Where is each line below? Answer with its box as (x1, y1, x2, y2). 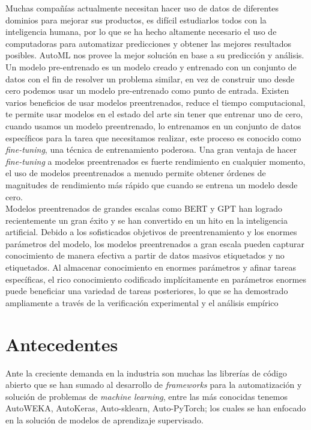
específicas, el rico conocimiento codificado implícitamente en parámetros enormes (5, 272, 306, 285)
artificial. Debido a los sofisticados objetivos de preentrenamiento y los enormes (5, 226, 297, 238)
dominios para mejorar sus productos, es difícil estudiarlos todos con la (5, 13, 267, 26)
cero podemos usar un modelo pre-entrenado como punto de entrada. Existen (5, 84, 289, 97)
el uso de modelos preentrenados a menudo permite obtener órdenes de (5, 167, 266, 179)
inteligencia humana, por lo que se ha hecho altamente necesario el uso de (5, 25, 277, 38)
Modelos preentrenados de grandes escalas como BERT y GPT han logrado (5, 202, 283, 215)
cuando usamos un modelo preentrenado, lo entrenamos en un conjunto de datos (5, 119, 301, 132)
